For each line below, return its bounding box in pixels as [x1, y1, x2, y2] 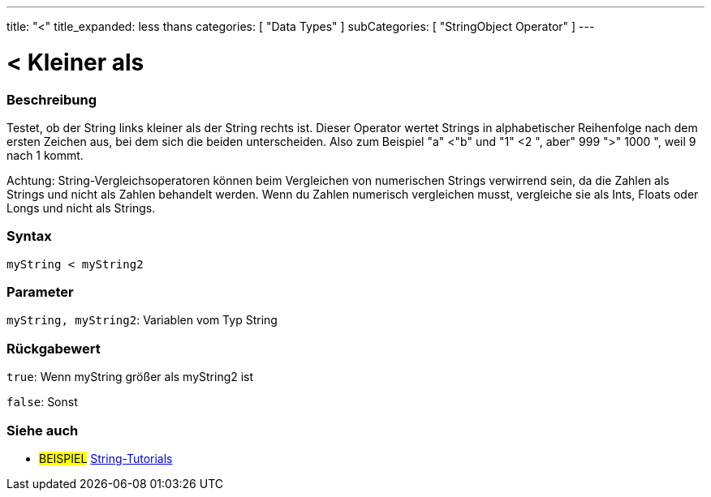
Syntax [6, 228, 52, 245]
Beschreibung [6, 91, 97, 108]
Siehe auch [6, 422, 79, 439]
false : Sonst [6, 395, 78, 409]
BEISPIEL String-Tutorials [39, 451, 173, 465]
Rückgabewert [6, 340, 101, 357]
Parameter [6, 284, 74, 300]
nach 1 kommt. [6, 148, 84, 162]
